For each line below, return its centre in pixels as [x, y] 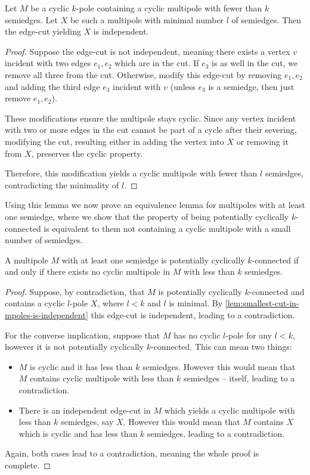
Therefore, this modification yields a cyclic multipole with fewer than [131, 173]
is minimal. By [196, 303]
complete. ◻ [28, 465]
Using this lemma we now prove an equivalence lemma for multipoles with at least [155, 205]
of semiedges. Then [266, 19]
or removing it [262, 141]
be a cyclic [50, 8]
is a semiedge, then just [251, 86]
